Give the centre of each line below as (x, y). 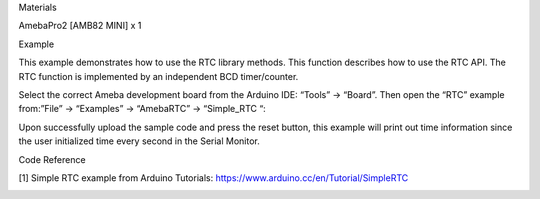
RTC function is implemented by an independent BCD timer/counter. (158, 76)
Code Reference (52, 159)
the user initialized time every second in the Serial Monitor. (139, 141)
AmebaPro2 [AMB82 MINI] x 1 (80, 26)
